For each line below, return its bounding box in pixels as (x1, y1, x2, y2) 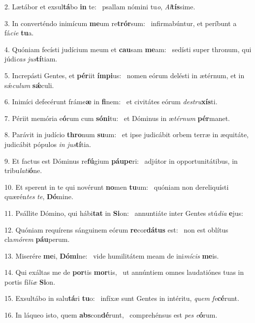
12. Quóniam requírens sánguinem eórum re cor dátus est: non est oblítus (4, 224, 228, 235)
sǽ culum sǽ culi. (4, 80, 54, 90)
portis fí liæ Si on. (4, 276, 56, 287)
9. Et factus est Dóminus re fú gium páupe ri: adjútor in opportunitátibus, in (4, 155, 238, 166)
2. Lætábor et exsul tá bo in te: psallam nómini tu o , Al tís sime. (4, 1, 195, 11)
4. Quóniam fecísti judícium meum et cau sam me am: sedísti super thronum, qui (4, 44, 252, 54)
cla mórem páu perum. (4, 234, 70, 244)
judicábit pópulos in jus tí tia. (4, 139, 91, 149)
